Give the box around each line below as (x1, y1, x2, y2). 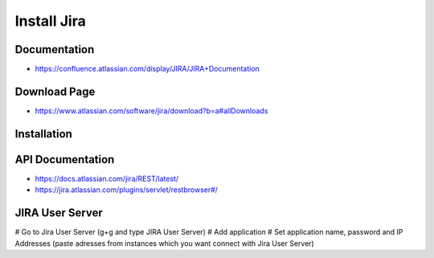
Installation (14, 127, 72, 141)
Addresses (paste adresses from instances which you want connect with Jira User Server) (14, 238, 315, 248)
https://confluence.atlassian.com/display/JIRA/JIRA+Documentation (35, 64, 260, 74)
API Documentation (14, 153, 115, 166)
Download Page (14, 84, 96, 98)
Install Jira (14, 12, 86, 30)
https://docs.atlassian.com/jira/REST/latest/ (35, 174, 179, 183)
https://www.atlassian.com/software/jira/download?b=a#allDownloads (35, 105, 268, 116)
